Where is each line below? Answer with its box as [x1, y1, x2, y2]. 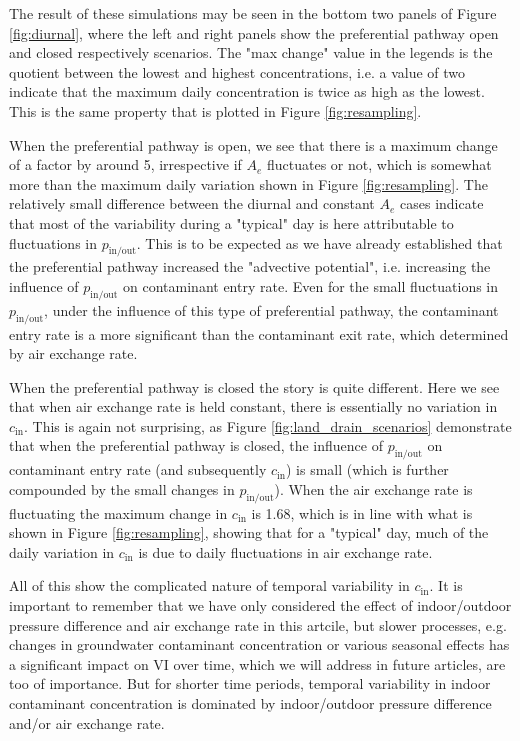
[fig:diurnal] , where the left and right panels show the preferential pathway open [9, 22, 499, 43]
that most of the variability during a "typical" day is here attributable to [9, 212, 454, 233]
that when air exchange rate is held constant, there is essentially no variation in [9, 396, 498, 417]
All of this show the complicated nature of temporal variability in [9, 575, 410, 596]
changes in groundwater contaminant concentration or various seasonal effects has [9, 634, 510, 655]
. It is [429, 575, 463, 596]
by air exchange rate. [9, 343, 138, 364]
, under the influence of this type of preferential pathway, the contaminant [44, 299, 499, 320]
